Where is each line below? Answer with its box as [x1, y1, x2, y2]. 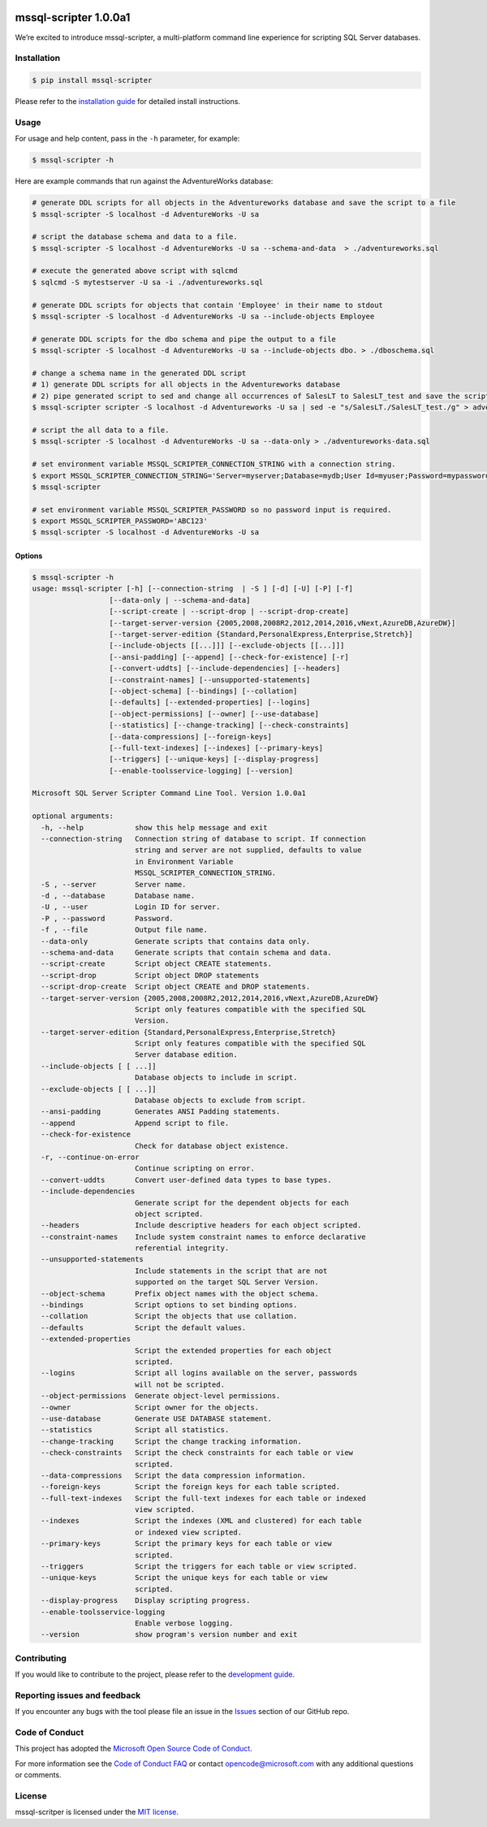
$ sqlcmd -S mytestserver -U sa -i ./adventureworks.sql [32, 277, 264, 287]
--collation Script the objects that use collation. [41, 1312, 298, 1321]
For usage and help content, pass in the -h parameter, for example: [15, 134, 240, 144]
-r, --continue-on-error [41, 1152, 140, 1162]
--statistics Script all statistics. [41, 1426, 230, 1435]
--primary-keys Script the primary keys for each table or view [41, 1539, 332, 1548]
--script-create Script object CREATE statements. [41, 959, 272, 968]
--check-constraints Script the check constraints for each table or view [41, 1448, 353, 1457]
